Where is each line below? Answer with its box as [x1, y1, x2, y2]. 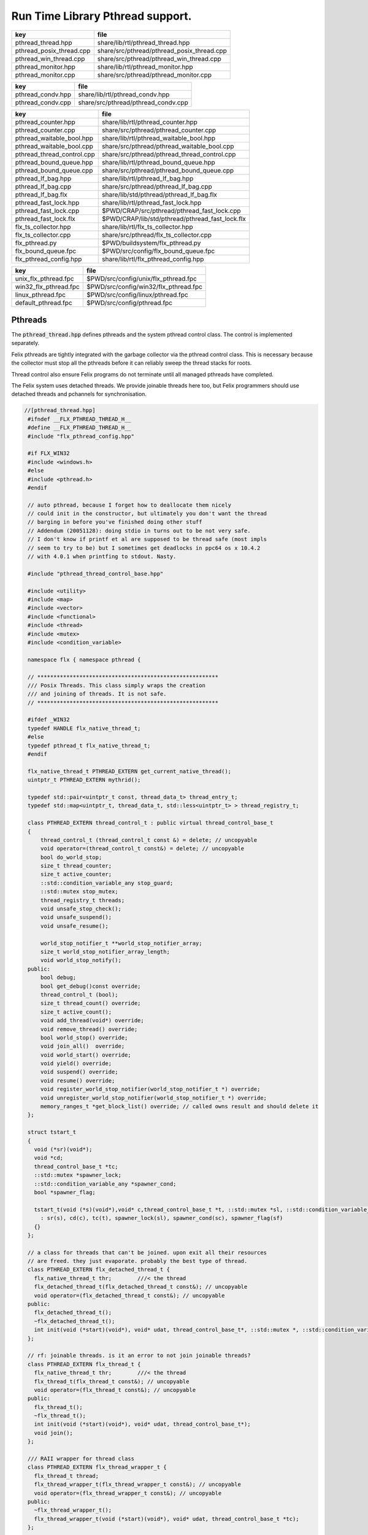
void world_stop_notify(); [40, 957, 122, 964]
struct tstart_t [28, 1129, 77, 1136]
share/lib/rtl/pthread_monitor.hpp [97, 62, 193, 71]
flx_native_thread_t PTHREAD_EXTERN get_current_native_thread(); [28, 767, 232, 775]
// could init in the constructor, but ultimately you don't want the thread [28, 510, 267, 517]
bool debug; [40, 974, 77, 981]
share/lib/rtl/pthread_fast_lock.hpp [102, 198, 202, 207]
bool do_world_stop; [40, 853, 102, 861]
